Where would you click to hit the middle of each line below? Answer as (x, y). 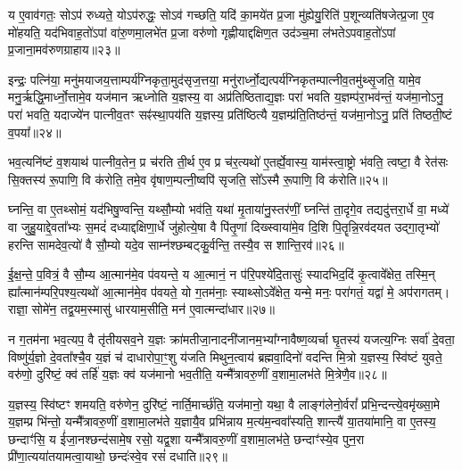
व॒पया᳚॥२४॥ (35, 132)
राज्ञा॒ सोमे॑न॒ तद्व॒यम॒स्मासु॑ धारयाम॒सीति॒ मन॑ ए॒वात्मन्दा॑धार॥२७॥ (141, 309)
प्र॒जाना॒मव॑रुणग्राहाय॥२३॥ (64, 49)
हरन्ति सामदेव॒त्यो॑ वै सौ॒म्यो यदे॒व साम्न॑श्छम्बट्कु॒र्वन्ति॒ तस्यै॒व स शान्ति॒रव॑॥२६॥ (176, 244)
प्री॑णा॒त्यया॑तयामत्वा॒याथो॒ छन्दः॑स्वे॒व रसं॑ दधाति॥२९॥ (118, 456)
